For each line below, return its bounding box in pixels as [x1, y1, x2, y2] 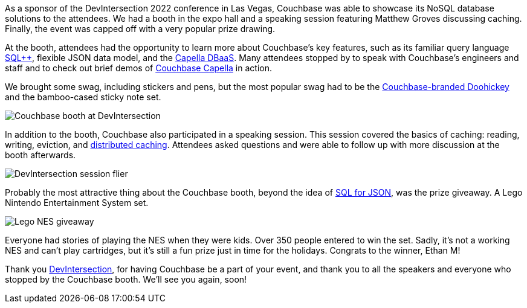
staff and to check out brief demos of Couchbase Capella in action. [5, 63, 272, 73]
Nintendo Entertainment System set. [5, 197, 149, 208]
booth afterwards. [5, 150, 76, 160]
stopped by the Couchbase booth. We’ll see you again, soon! [5, 274, 247, 284]
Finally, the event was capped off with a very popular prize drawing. [5, 24, 276, 34]
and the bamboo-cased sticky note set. [5, 92, 161, 102]
